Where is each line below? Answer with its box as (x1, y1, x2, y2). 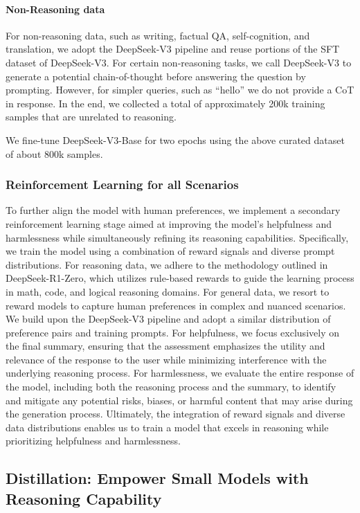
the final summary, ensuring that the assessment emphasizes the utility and (6, 339, 325, 353)
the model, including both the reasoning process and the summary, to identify (6, 379, 336, 394)
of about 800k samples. (6, 146, 103, 161)
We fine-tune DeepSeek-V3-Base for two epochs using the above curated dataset (6, 132, 345, 147)
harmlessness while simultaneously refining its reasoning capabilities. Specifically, (6, 230, 349, 244)
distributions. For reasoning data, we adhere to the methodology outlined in (6, 257, 328, 271)
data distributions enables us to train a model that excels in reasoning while (6, 420, 329, 434)
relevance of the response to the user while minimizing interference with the (6, 352, 327, 366)
